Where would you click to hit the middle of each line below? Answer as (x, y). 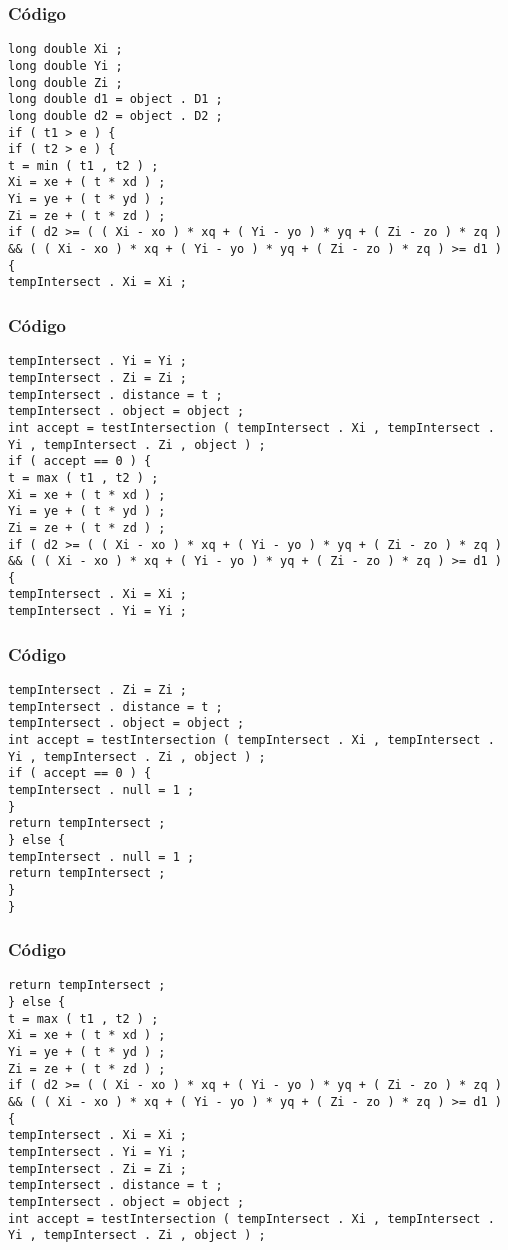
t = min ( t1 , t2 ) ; (83, 165)
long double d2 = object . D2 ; (115, 115)
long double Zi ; (65, 82)
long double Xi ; (65, 49)
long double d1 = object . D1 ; (115, 99)
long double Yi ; (65, 65)
